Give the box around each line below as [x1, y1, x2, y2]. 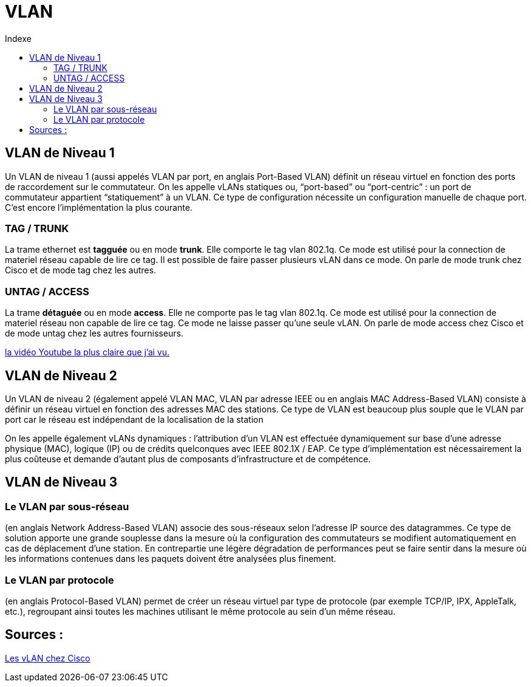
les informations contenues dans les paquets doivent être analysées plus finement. [5, 553, 336, 564]
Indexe [5, 33, 32, 44]
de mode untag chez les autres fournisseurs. [5, 328, 184, 339]
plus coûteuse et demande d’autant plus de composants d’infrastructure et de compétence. [5, 453, 371, 464]
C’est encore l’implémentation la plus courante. [5, 202, 193, 213]
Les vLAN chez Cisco [5, 652, 90, 663]
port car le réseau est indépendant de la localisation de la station [5, 414, 263, 425]
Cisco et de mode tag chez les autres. [5, 265, 157, 276]
